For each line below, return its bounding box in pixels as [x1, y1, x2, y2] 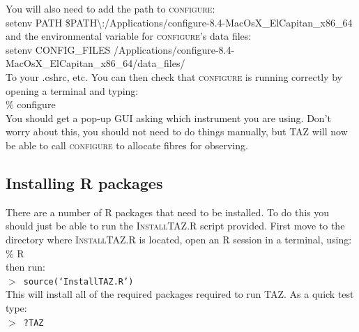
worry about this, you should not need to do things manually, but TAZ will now [6, 124, 348, 139]
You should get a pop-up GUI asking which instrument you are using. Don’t [6, 110, 331, 125]
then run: [6, 259, 45, 274]
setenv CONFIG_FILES [6, 42, 111, 56]
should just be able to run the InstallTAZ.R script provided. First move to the [6, 218, 345, 233]
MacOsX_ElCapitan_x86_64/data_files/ [6, 56, 185, 70]
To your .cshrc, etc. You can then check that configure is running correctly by [6, 69, 342, 84]
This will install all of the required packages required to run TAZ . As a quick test [6, 287, 354, 301]
